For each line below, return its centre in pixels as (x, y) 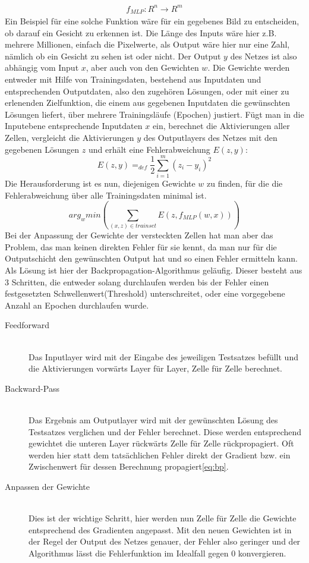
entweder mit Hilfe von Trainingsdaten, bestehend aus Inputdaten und (133, 79)
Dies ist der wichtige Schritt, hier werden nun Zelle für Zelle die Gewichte (163, 518)
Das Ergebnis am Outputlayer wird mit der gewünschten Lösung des (153, 419)
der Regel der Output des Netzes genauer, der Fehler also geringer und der (165, 541)
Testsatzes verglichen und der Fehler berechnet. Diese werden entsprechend (165, 431)
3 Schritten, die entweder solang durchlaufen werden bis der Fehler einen (137, 281)
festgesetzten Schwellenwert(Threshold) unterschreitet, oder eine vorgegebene (145, 293)
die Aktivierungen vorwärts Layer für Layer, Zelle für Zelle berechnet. (155, 368)
